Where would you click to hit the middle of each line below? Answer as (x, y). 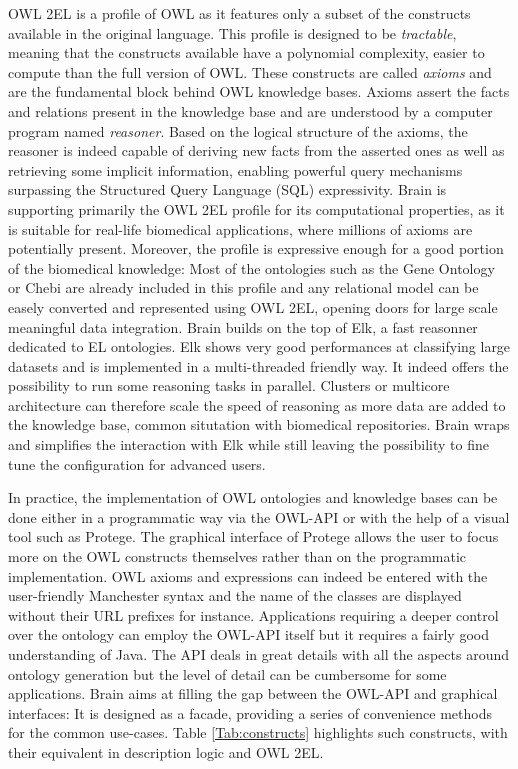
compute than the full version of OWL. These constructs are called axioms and (250, 71)
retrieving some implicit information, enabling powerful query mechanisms (235, 169)
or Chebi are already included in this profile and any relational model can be (243, 287)
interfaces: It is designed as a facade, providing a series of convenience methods (250, 712)
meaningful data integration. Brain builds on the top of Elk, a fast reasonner (243, 326)
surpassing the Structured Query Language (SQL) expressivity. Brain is (227, 189)
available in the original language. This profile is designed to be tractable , (232, 32)
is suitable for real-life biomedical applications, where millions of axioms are (240, 228)
